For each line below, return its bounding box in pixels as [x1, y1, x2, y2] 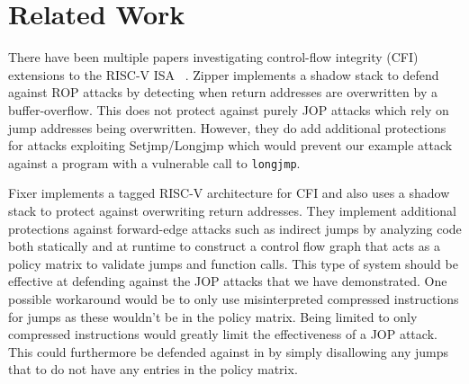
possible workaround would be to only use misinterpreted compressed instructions [8, 289, 459, 308]
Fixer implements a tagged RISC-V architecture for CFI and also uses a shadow [8, 183, 450, 202]
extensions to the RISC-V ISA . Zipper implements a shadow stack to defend [8, 65, 439, 84]
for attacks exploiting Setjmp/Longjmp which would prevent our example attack [8, 136, 453, 155]
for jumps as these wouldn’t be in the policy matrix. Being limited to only [8, 307, 418, 326]
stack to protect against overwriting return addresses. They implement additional [8, 201, 457, 219]
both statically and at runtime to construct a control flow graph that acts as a [8, 237, 440, 255]
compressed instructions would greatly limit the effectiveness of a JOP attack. [8, 325, 437, 344]
